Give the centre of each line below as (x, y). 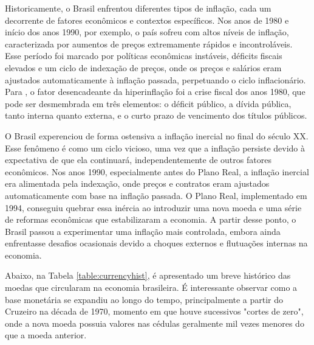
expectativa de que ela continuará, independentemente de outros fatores (138, 160)
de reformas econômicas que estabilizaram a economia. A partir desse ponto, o (151, 219)
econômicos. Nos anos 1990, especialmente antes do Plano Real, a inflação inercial (157, 171)
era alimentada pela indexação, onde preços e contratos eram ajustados (137, 183)
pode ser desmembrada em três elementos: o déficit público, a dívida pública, (148, 103)
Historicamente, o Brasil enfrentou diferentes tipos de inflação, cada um (138, 8)
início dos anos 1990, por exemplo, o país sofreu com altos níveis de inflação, (147, 32)
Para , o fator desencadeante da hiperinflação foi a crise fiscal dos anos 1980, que (155, 92)
